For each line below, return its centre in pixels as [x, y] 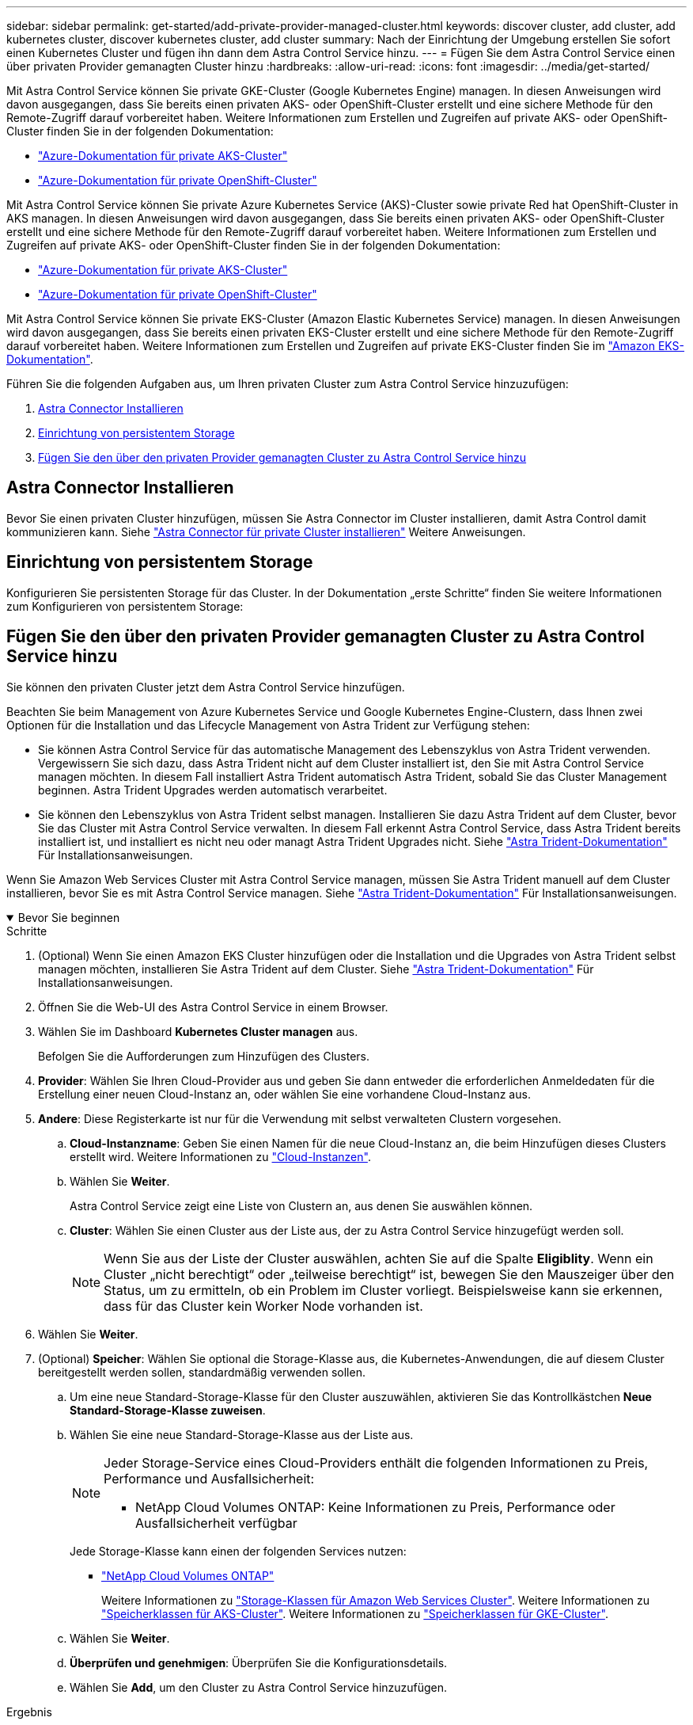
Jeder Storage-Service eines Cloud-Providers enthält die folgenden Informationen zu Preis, [376, 1462]
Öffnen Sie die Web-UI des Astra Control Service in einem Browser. [213, 1007]
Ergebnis [29, 1712]
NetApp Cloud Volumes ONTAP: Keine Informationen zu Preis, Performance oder [375, 1507]
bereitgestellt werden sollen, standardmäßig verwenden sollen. [202, 1372]
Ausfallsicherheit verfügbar [216, 1523]
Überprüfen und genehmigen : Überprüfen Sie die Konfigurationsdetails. [259, 1662]
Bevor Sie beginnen [69, 917]
